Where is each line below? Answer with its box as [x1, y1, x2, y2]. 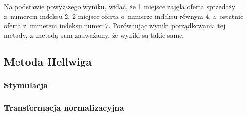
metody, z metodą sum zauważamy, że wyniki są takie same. [4, 30, 184, 40]
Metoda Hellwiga [4, 53, 92, 68]
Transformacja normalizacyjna [4, 101, 124, 113]
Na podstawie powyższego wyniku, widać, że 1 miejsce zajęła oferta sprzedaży [4, 1, 236, 11]
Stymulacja [4, 79, 48, 91]
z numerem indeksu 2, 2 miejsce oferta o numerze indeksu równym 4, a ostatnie [4, 11, 244, 21]
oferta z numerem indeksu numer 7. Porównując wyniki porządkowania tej [4, 20, 226, 31]
